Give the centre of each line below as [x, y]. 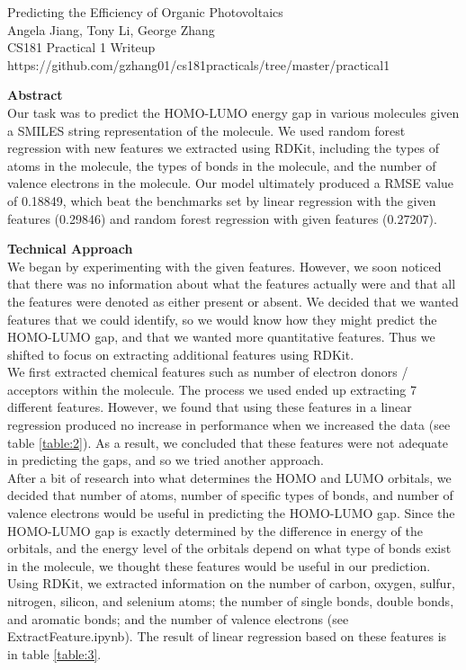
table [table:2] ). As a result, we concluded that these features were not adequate [228, 442]
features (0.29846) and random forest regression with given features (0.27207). [222, 218]
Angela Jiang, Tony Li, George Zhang [111, 29]
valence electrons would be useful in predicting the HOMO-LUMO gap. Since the [231, 513]
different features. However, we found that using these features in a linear [210, 407]
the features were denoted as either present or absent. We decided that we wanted [233, 301]
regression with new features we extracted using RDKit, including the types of [224, 148]
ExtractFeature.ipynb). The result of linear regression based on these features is [227, 636]
